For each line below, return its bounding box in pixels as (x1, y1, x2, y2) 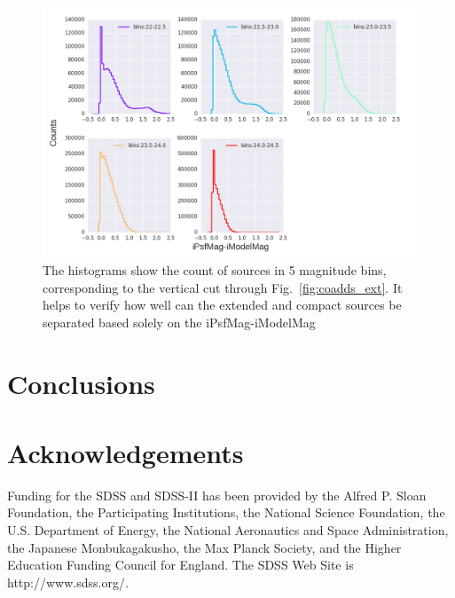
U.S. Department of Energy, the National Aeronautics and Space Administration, (7, 521, 449, 539)
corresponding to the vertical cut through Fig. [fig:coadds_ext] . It (43, 278, 403, 296)
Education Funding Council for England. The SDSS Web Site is (7, 555, 354, 574)
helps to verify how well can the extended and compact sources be (43, 295, 402, 314)
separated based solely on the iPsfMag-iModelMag (43, 312, 316, 331)
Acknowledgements (7, 434, 244, 470)
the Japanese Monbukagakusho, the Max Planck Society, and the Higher (7, 538, 402, 556)
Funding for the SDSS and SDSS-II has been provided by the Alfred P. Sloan (7, 485, 427, 504)
